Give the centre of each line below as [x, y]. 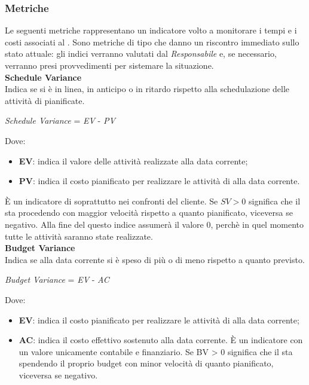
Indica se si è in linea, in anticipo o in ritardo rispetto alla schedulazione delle [147, 89]
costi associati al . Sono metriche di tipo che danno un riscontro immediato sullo [152, 42]
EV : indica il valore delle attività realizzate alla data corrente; [133, 161]
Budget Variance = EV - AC [57, 279]
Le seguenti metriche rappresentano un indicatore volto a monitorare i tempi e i [151, 30]
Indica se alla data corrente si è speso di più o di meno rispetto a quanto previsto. [155, 259]
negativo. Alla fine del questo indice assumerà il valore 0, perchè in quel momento [154, 224]
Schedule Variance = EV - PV [60, 120]
